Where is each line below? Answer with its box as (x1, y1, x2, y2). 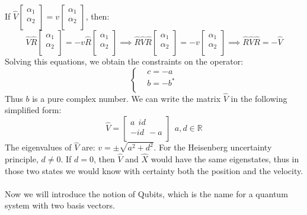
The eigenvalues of (5, 141, 72, 153)
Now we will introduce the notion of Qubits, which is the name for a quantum (5, 187, 288, 200)
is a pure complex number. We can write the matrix (32, 92, 221, 104)
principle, (5, 153, 39, 165)
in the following (231, 92, 287, 104)
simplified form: (5, 104, 62, 116)
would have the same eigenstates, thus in (151, 153, 299, 165)
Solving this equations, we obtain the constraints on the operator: (5, 55, 244, 67)
